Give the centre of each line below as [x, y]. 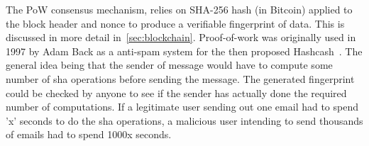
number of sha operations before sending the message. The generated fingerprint [180, 78]
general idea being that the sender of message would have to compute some [169, 65]
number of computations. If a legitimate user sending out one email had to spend [182, 107]
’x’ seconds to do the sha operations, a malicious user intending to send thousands [184, 120]
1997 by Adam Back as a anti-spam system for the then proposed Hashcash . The [184, 51]
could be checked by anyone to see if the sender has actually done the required [176, 92]
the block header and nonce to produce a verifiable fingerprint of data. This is [175, 23]
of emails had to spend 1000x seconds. [89, 134]
